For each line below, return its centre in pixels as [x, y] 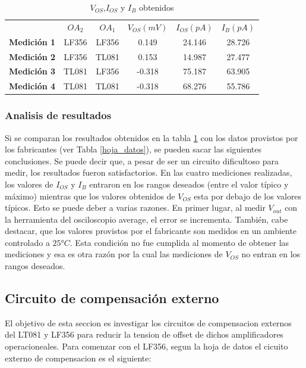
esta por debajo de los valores [248, 196]
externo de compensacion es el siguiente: [78, 358]
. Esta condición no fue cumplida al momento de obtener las [179, 242]
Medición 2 [32, 56]
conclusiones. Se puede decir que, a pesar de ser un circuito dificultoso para [142, 160]
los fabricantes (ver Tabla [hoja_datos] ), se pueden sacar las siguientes [133, 149]
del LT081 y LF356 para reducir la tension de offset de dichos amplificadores [144, 334]
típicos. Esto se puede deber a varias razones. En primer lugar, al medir [135, 208]
